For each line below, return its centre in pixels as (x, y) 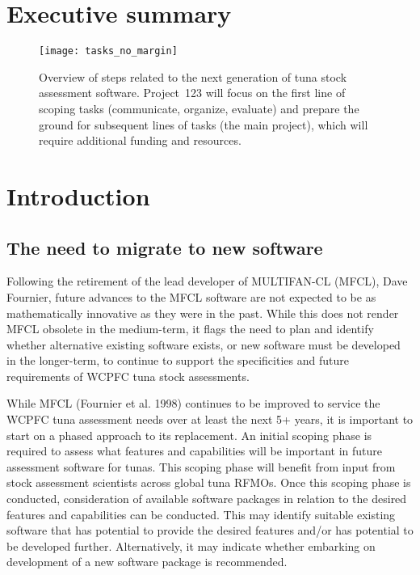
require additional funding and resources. (140, 140)
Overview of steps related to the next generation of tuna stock (193, 76)
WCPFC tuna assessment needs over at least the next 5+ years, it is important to (210, 419)
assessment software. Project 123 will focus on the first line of (192, 93)
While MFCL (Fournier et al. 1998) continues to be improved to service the (193, 403)
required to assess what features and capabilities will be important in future (195, 451)
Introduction (78, 195)
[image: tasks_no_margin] (108, 51)
